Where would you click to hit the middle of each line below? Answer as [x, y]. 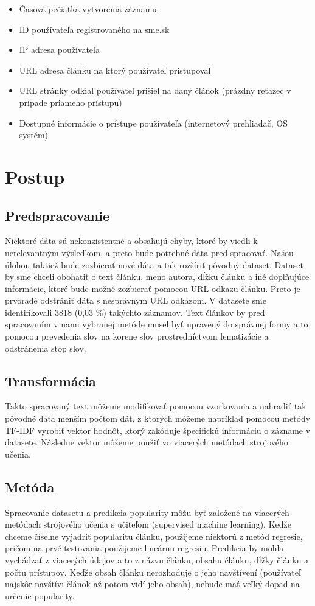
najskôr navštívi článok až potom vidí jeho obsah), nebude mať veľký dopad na [152, 584]
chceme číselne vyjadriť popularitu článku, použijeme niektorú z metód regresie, [154, 536]
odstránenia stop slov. [46, 348]
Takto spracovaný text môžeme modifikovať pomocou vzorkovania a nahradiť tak [156, 406]
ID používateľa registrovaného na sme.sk [94, 29]
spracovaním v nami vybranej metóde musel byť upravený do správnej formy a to [157, 324]
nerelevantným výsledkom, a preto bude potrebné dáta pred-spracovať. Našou [149, 252]
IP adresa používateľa [59, 50]
